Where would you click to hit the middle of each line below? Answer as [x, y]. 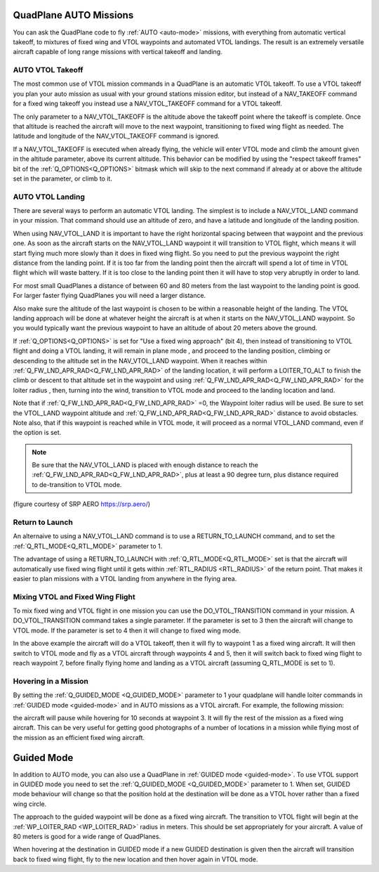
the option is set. [37, 433]
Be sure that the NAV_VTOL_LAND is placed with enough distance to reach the [145, 465]
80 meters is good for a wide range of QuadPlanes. [87, 837]
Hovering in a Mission [51, 681]
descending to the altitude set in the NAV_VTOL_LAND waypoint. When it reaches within [140, 360]
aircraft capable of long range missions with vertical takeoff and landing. [118, 52]
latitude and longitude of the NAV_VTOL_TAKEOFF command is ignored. [117, 136]
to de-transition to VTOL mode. [77, 484]
